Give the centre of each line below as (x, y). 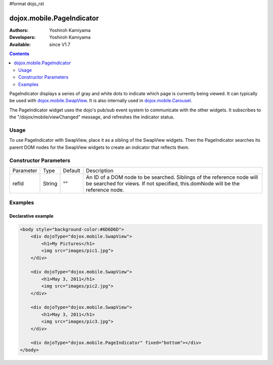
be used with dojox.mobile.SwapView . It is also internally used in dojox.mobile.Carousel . (101, 101)
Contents (19, 54)
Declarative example (31, 216)
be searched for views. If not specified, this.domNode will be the (163, 183)
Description (100, 171)
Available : (20, 44)
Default (72, 171)
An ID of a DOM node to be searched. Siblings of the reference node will (172, 177)
